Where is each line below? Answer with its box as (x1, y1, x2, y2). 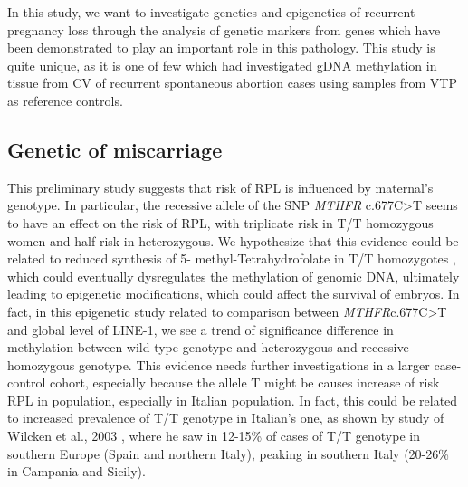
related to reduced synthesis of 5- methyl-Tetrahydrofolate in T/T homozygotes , (7, 249, 456, 268)
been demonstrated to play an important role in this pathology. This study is (7, 38, 435, 57)
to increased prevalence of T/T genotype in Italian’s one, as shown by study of (7, 408, 444, 427)
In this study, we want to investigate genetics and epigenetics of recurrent (7, 3, 415, 21)
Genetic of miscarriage (7, 135, 223, 163)
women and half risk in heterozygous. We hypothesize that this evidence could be (7, 231, 459, 250)
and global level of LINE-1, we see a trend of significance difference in (7, 320, 394, 339)
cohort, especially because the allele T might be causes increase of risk (50, 373, 440, 392)
